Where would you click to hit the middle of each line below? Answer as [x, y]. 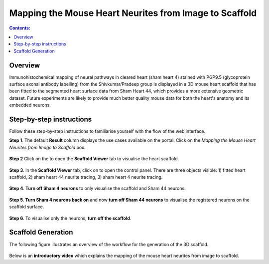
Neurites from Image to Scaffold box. [47, 147]
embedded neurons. [30, 105]
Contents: [20, 28]
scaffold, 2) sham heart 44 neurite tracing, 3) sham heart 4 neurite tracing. [86, 177]
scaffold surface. [27, 207]
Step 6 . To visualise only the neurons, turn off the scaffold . [70, 218]
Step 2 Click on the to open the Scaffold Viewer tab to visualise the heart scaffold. [94, 159]
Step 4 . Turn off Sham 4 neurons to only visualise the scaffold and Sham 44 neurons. [98, 188]
